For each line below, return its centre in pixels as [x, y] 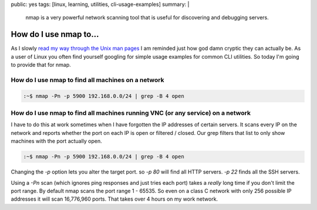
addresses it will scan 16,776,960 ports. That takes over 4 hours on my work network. [114, 199]
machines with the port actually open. [56, 141]
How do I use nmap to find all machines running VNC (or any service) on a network [131, 113]
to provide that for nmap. [41, 65]
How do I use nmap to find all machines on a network [87, 80]
